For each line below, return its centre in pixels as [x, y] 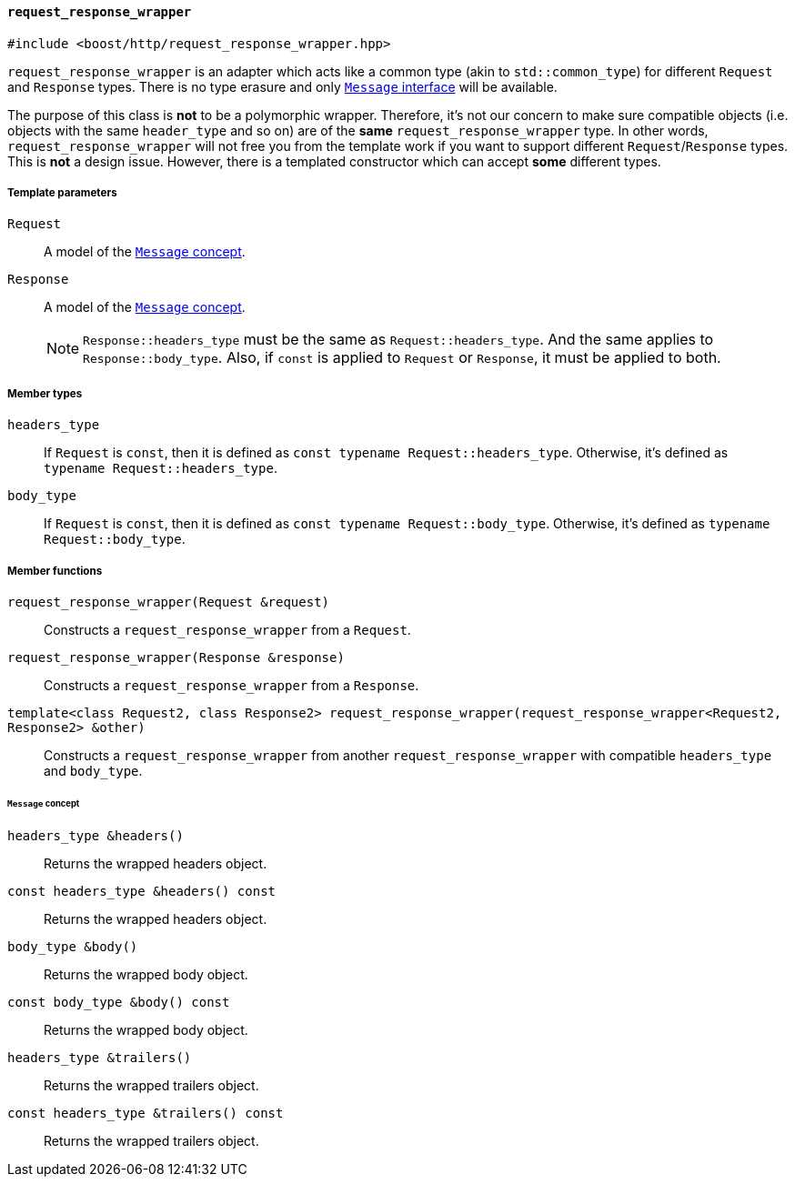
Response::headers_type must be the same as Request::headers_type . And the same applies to [398, 340]
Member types [45, 393]
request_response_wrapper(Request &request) [169, 602]
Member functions [55, 571]
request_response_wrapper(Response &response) [176, 657]
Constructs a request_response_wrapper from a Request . [227, 629]
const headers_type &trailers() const [146, 1113]
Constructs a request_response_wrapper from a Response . [231, 685]
